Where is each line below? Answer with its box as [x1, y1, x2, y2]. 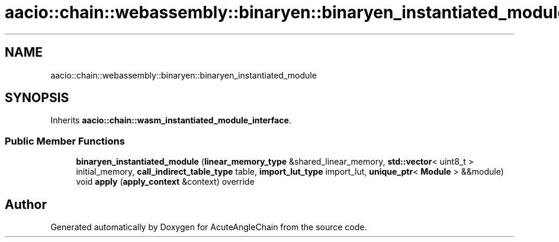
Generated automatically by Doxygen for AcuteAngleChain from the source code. [50, 222, 367, 233]
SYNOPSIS [5, 90, 69, 106]
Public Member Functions [5, 135, 125, 147]
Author [5, 197, 47, 212]
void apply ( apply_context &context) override [76, 176, 255, 187]
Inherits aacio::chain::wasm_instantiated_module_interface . [50, 115, 291, 126]
